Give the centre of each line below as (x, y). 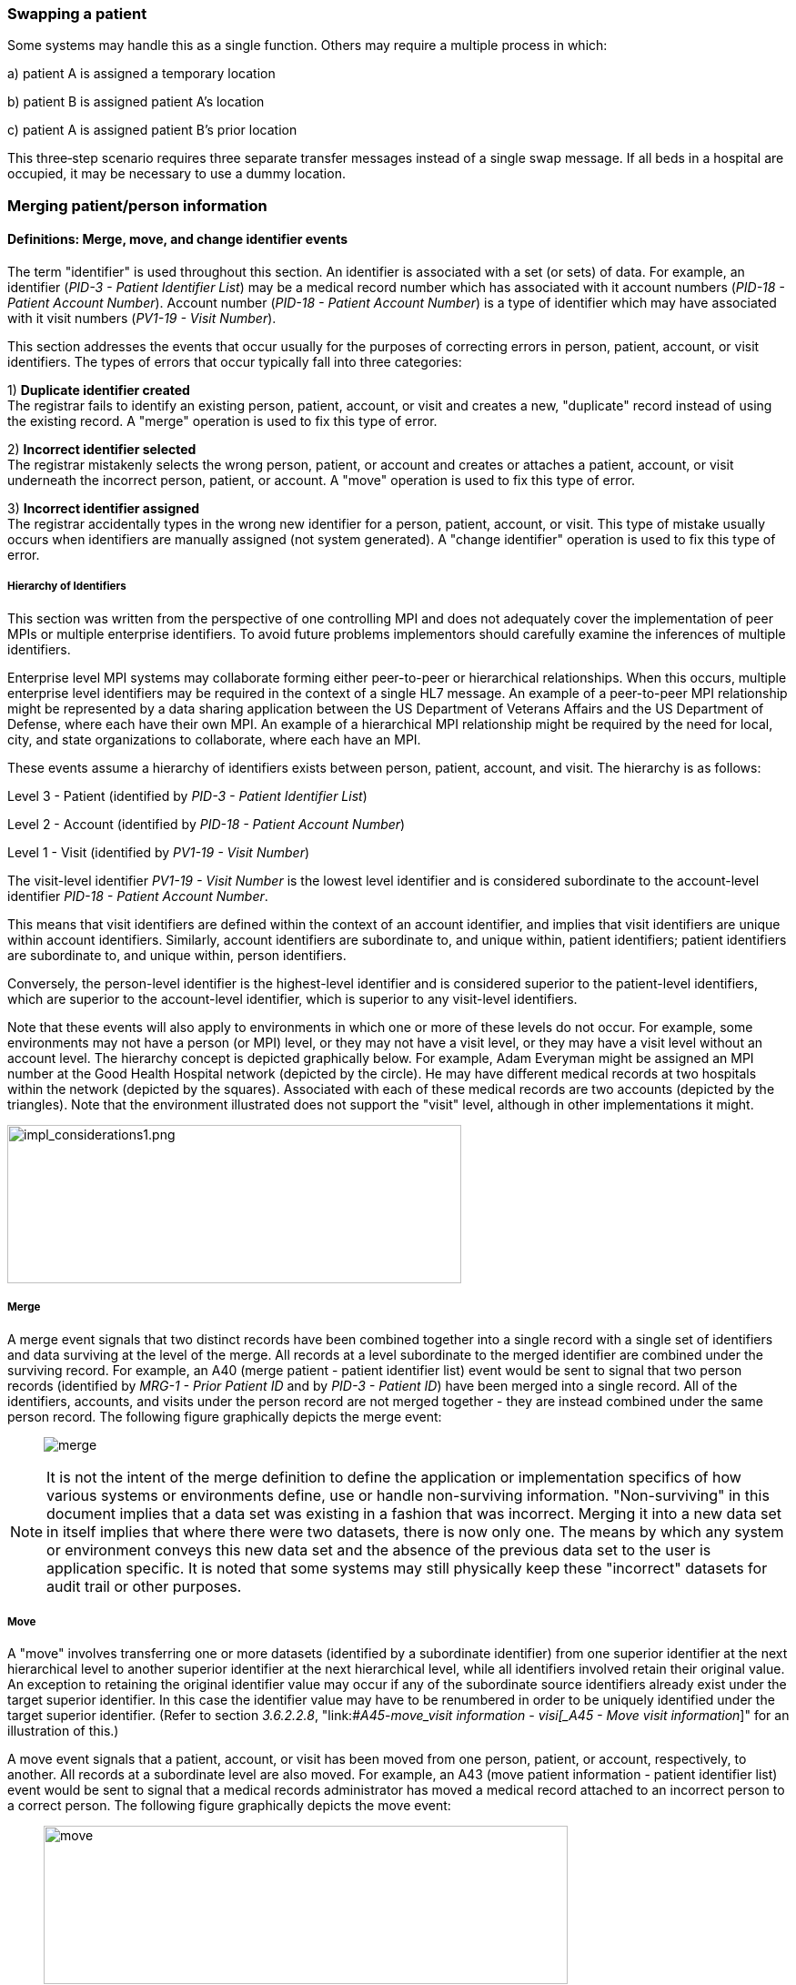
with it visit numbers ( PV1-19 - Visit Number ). (142, 318)
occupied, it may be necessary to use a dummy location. (176, 174)
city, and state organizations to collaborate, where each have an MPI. (214, 739)
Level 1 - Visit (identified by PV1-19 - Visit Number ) (159, 852)
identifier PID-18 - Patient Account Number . (138, 896)
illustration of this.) (63, 1731)
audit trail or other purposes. (144, 1586)
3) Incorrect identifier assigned (104, 508)
